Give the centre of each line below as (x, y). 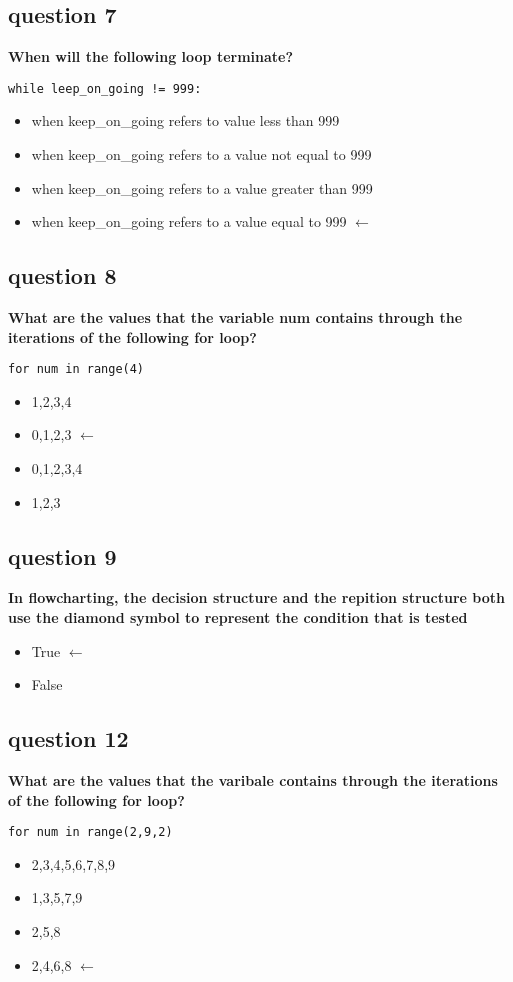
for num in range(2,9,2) (90, 832)
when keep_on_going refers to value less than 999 (185, 120)
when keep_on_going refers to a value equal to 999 (189, 221)
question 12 (68, 738)
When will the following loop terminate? (151, 56)
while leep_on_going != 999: (105, 88)
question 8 (62, 275)
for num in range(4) (76, 369)
